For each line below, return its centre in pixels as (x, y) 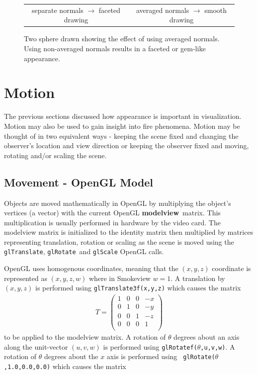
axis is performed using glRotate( (161, 356)
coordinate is (231, 268)
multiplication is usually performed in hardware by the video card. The (112, 222)
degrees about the (71, 356)
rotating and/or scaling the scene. (55, 155)
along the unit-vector (36, 346)
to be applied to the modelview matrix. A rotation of (85, 337)
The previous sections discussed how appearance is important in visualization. (123, 116)
